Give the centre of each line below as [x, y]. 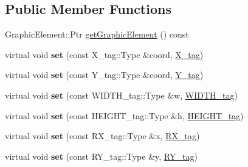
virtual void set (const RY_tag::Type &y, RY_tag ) [101, 156]
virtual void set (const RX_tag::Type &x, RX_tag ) [102, 136]
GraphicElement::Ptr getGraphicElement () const [97, 34]
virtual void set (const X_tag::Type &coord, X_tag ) [104, 54]
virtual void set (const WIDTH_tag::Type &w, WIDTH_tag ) [121, 95]
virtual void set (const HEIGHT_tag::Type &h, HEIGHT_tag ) [124, 115]
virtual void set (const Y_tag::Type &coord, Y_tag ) [104, 75]
